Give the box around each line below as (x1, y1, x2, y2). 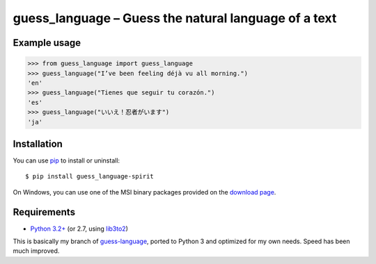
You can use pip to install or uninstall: (13, 156, 120, 165)
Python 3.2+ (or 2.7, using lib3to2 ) (30, 224, 129, 233)
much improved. (13, 247, 60, 255)
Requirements (13, 206, 76, 218)
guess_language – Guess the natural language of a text (13, 10, 337, 26)
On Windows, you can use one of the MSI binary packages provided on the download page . (13, 188, 276, 196)
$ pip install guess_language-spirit (25, 172, 155, 181)
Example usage (13, 37, 81, 49)
